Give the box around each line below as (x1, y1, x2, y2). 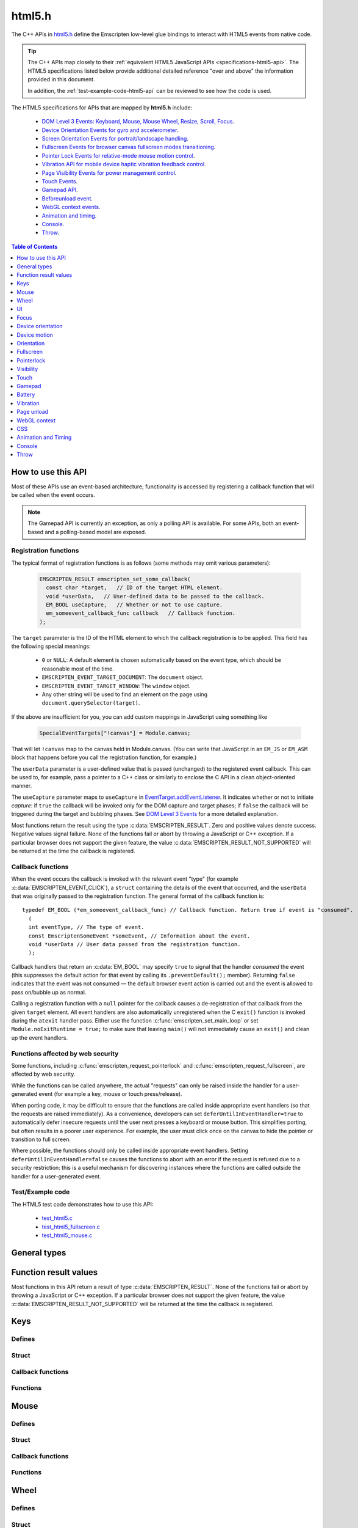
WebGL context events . (41, 204, 101, 211)
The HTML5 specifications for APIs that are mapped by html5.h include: (11, 104, 193, 111)
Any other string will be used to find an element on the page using (41, 691, 208, 698)
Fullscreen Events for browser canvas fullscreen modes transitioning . (41, 144, 216, 151)
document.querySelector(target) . (41, 699, 140, 707)
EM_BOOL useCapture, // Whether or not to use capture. (46, 601, 223, 608)
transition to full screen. (11, 1136, 71, 1143)
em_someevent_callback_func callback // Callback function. (46, 610, 236, 617)
